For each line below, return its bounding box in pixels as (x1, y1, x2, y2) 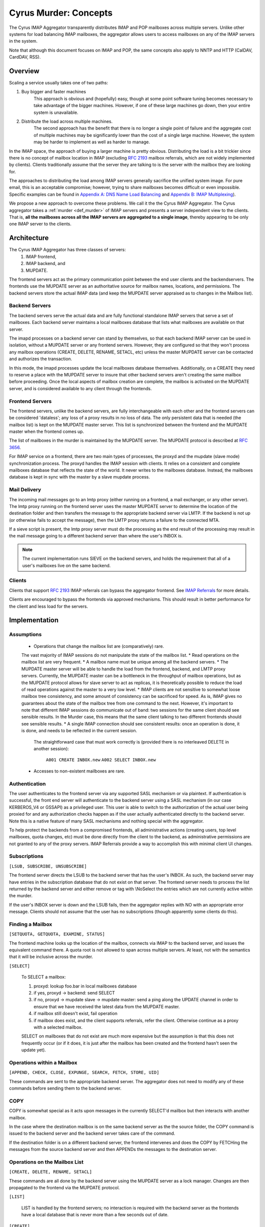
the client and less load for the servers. (9, 603, 88, 609)
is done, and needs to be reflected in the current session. (21, 728, 137, 734)
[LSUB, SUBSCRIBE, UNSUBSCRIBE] (9, 863, 87, 869)
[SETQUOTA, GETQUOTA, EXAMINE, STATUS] (9, 932, 105, 937)
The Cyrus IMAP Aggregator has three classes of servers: (9, 247, 126, 253)
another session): (33, 746, 69, 752)
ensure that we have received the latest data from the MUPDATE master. (33, 1004, 180, 1010)
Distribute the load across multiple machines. (21, 118, 113, 124)
